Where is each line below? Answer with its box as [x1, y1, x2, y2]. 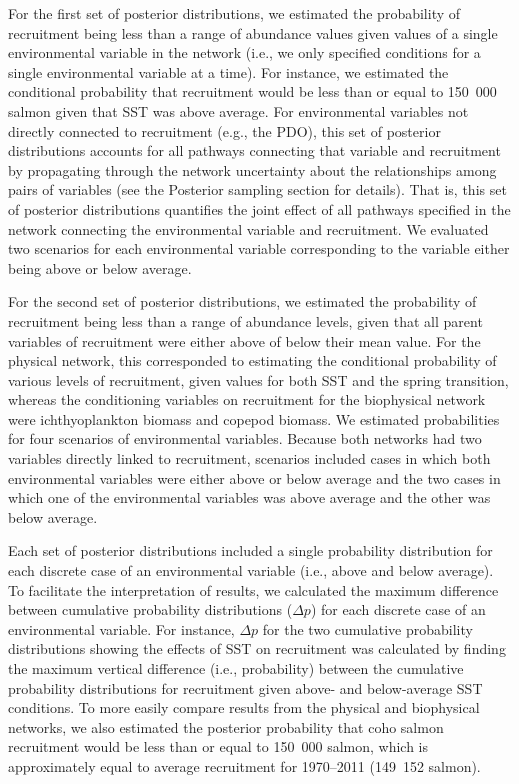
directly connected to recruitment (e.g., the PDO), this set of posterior [8, 120, 441, 141]
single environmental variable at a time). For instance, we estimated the [8, 61, 449, 82]
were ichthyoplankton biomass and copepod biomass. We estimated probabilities [8, 408, 500, 429]
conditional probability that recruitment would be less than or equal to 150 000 [8, 81, 497, 102]
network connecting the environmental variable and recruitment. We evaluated [8, 218, 489, 239]
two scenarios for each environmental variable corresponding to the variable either [8, 238, 510, 259]
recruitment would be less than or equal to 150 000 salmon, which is [8, 736, 429, 757]
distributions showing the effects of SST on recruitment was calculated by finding [8, 638, 506, 659]
